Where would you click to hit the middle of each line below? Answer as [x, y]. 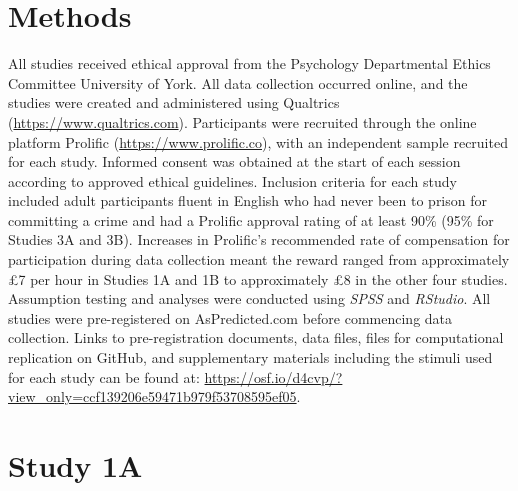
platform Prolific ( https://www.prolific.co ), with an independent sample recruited [258, 141]
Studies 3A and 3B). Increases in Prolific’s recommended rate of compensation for [259, 239]
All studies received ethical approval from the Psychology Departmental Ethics [249, 63]
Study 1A [75, 465]
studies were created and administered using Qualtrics [174, 102]
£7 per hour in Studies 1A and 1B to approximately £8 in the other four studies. [258, 278]
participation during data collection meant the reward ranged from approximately [259, 259]
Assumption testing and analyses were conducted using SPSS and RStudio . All [249, 298]
